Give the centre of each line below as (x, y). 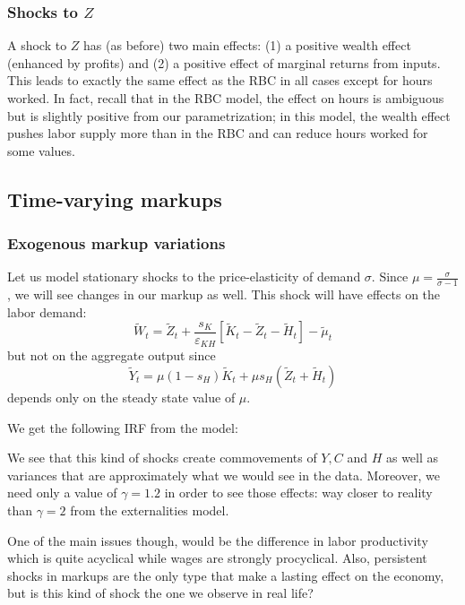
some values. (41, 150)
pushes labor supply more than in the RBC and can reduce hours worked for (218, 133)
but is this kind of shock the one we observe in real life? (160, 593)
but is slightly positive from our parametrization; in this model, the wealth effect (229, 115)
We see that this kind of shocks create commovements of (162, 458)
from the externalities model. (150, 510)
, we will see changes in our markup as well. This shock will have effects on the (224, 294)
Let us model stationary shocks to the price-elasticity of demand (184, 277)
